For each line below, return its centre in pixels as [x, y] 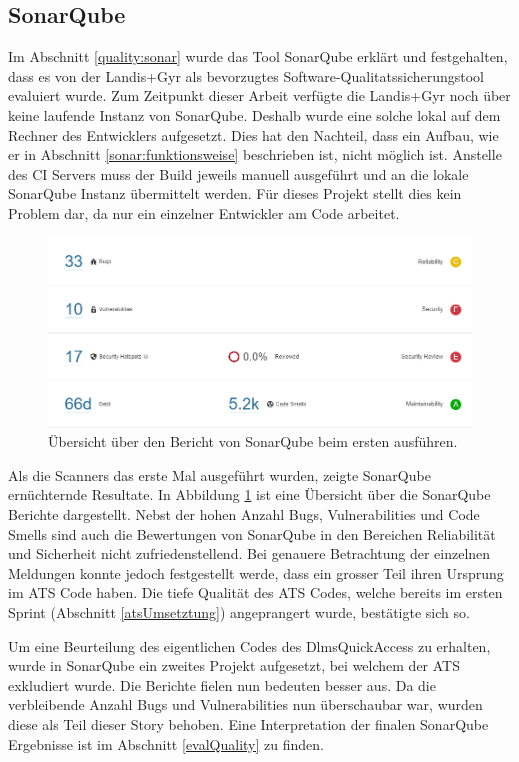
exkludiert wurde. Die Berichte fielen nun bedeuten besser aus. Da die [222, 684]
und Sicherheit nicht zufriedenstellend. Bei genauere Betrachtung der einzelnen [249, 553]
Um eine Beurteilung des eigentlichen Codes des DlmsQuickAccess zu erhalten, [249, 645]
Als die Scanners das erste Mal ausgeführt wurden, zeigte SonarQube [219, 474]
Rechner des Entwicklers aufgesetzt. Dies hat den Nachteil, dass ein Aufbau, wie [253, 134]
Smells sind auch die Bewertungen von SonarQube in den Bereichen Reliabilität [252, 533]
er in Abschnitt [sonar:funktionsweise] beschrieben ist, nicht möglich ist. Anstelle [255, 154]
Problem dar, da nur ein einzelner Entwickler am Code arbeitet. [204, 212]
